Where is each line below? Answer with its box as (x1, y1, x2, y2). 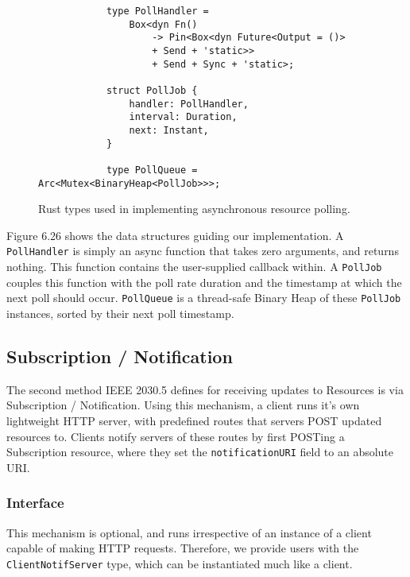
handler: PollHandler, (129, 98, 249, 110)
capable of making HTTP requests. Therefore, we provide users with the (6, 540, 359, 556)
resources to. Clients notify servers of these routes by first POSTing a (6, 428, 345, 444)
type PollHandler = (106, 6, 209, 17)
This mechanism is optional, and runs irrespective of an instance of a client (6, 524, 372, 540)
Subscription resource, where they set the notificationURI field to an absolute (6, 443, 394, 460)
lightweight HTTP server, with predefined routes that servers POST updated (6, 412, 382, 428)
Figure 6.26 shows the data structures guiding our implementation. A (6, 227, 344, 243)
